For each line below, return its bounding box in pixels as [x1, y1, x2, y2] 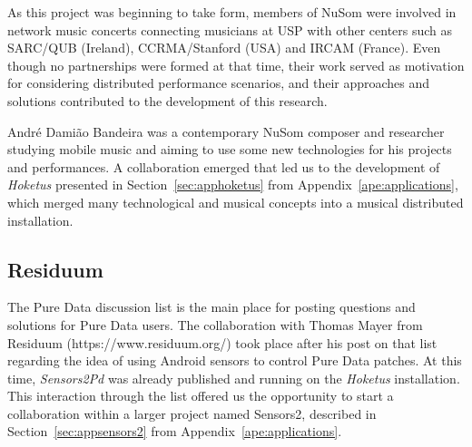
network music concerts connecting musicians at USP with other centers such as [7, 20, 453, 39]
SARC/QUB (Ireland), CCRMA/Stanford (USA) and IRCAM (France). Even [7, 38, 441, 57]
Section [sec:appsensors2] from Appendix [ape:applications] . [7, 422, 342, 441]
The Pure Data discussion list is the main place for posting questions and [7, 297, 416, 316]
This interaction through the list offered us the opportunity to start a [7, 386, 394, 405]
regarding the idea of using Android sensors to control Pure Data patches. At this [7, 351, 462, 370]
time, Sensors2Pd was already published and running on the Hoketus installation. [7, 368, 460, 387]
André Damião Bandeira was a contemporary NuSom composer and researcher [7, 121, 445, 141]
